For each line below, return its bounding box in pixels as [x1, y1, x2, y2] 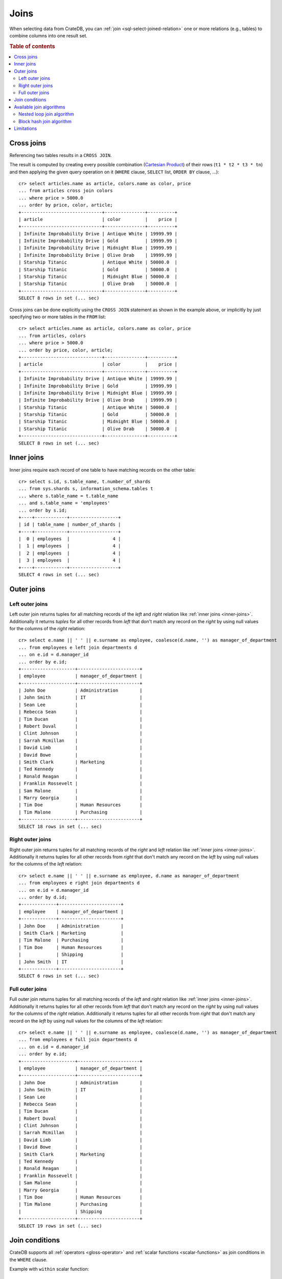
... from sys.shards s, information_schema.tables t [18, 486, 153, 492]
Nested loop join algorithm [18, 111, 74, 117]
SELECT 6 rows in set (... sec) [18, 973, 100, 979]
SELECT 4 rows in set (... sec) [18, 572, 100, 578]
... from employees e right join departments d [18, 880, 140, 886]
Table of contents [9, 42, 56, 50]
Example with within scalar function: [9, 1266, 89, 1272]
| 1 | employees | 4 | [18, 543, 121, 549]
